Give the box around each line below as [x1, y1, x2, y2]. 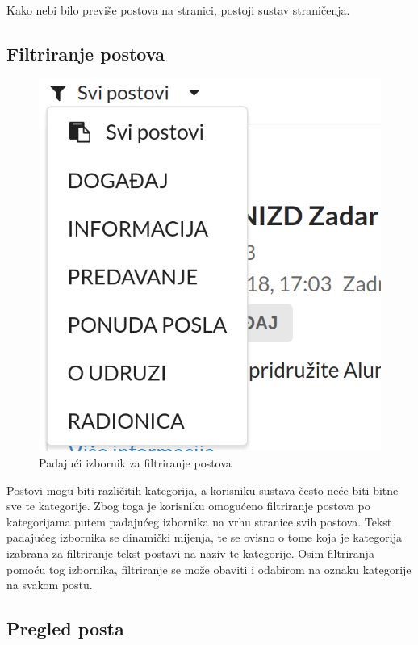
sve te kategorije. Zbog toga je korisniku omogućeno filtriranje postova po [6, 497, 370, 514]
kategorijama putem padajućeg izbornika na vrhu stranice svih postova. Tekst [6, 513, 392, 530]
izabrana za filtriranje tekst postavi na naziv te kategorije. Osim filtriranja [6, 545, 374, 561]
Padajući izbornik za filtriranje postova [39, 454, 232, 471]
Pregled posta [6, 616, 124, 641]
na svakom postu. [6, 576, 93, 593]
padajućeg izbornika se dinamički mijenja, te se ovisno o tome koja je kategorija [6, 529, 402, 546]
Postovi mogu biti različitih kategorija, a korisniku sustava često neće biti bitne [6, 481, 399, 498]
